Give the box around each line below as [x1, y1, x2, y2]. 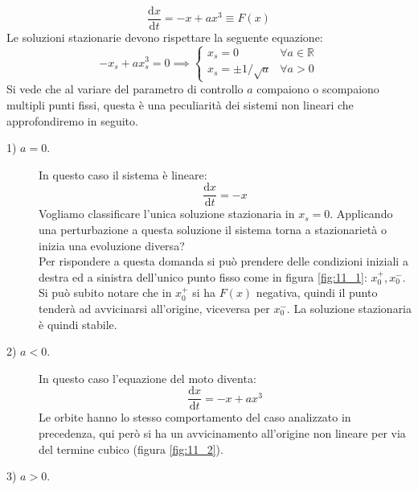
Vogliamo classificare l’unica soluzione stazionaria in [39, 205, 295, 222]
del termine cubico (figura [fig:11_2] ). [39, 440, 223, 457]
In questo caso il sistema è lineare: [39, 166, 207, 183]
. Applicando [330, 205, 393, 222]
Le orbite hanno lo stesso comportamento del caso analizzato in [39, 409, 351, 426]
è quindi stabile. [39, 315, 117, 332]
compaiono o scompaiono [256, 80, 379, 97]
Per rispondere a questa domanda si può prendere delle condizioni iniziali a [39, 253, 408, 270]
